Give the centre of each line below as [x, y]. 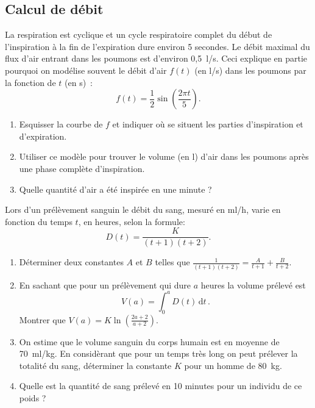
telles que [172, 262]
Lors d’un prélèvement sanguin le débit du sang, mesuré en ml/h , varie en [143, 209]
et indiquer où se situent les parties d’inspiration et [208, 124]
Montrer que [42, 319]
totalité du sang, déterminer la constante [95, 365]
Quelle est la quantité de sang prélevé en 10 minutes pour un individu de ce [161, 386]
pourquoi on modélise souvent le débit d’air [86, 70]
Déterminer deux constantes [71, 262]
